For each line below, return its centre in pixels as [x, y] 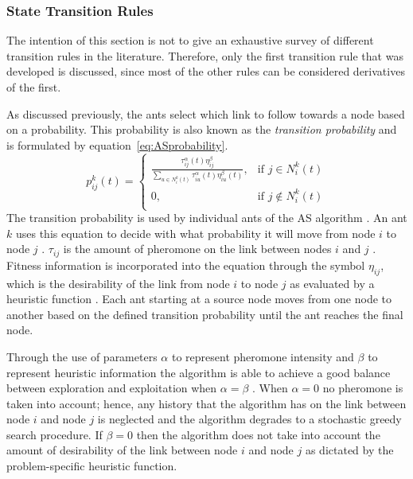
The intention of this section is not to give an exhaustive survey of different [190, 40]
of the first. [34, 87]
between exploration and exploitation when [112, 388]
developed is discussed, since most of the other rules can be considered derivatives [206, 71]
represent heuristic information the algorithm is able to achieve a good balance [199, 372]
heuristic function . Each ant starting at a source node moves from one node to [199, 299]
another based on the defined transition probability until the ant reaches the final [205, 314]
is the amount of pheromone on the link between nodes [197, 249]
